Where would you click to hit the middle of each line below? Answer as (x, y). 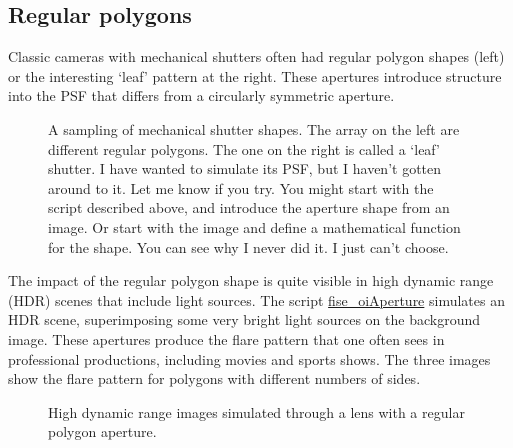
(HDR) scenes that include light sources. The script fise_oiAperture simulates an (256, 299)
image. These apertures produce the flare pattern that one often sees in (226, 338)
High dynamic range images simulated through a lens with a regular (256, 411)
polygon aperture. (102, 431)
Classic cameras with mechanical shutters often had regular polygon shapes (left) (256, 56)
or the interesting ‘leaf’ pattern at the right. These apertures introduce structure (255, 75)
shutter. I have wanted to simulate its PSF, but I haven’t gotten (245, 168)
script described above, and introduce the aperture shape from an (249, 207)
